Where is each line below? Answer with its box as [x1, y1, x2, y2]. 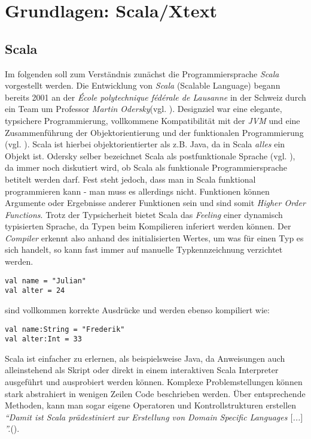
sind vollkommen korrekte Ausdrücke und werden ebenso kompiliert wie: [5, 303, 270, 316]
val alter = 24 [5, 286, 65, 295]
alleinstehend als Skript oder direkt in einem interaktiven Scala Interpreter [5, 364, 279, 376]
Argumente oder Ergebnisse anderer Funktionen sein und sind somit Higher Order [5, 196, 306, 209]
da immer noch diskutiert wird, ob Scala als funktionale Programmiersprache [5, 161, 288, 174]
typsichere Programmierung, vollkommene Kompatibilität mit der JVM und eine [5, 114, 300, 126]
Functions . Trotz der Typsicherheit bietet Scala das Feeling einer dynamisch [5, 208, 283, 220]
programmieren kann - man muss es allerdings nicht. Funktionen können [5, 184, 270, 197]
